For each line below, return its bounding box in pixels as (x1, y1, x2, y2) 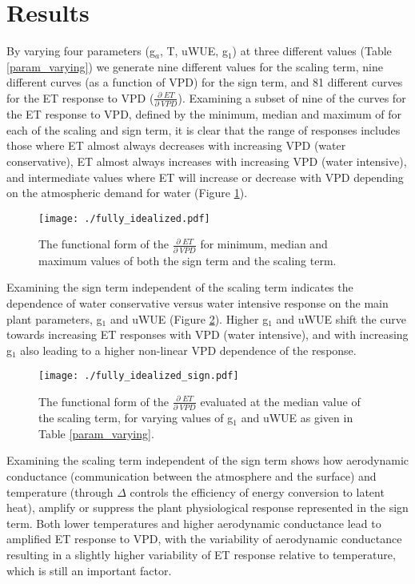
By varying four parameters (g (6, 42, 155, 59)
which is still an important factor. (6, 562, 172, 578)
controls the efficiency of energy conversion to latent (130, 483, 385, 500)
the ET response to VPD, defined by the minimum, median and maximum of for (6, 106, 401, 123)
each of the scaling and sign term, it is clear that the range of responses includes (6, 121, 401, 138)
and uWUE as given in (241, 409, 353, 426)
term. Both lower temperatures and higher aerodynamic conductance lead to (6, 514, 381, 531)
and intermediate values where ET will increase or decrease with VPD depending (6, 168, 404, 185)
